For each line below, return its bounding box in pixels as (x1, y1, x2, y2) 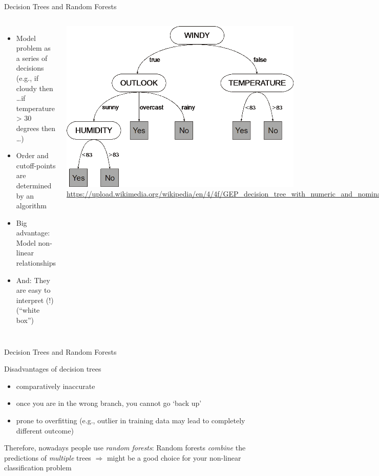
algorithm (16, 200, 47, 211)
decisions (16, 62, 44, 73)
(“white (16, 305, 40, 315)
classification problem (4, 462, 72, 473)
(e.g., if (16, 72, 38, 83)
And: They (16, 274, 50, 285)
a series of (16, 52, 48, 63)
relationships (16, 257, 56, 268)
